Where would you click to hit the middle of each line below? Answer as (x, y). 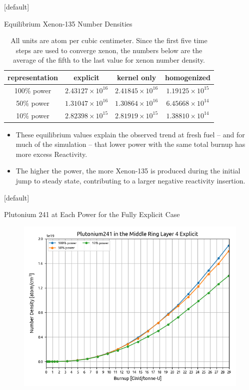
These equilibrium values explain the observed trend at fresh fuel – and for (130, 134)
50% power (33, 103)
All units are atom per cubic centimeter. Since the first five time (109, 40)
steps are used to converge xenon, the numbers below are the (109, 50)
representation (33, 77)
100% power (33, 90)
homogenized (188, 77)
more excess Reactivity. (51, 154)
